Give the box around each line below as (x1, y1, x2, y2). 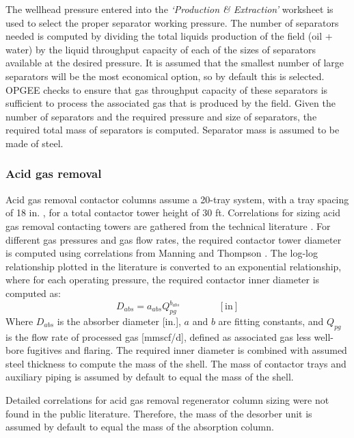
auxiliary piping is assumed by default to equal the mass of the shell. (5, 370, 294, 384)
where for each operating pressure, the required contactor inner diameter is (5, 272, 320, 287)
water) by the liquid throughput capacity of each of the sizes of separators (5, 42, 316, 56)
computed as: (5, 285, 61, 300)
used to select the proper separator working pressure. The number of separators (5, 15, 339, 29)
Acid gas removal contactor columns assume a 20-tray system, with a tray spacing (5, 192, 349, 206)
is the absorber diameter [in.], (57, 313, 181, 328)
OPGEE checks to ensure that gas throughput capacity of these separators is (5, 82, 328, 96)
